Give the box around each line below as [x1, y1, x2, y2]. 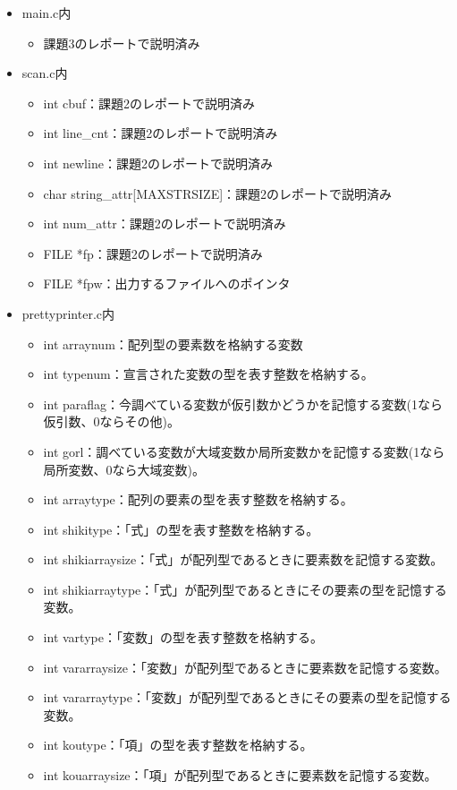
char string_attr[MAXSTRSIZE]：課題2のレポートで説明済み [43, 184, 393, 202]
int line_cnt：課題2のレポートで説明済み [43, 124, 278, 142]
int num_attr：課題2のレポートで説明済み [43, 214, 286, 233]
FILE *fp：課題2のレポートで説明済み [43, 244, 263, 262]
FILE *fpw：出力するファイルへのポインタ [43, 274, 291, 293]
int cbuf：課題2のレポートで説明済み [43, 93, 256, 112]
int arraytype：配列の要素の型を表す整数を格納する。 [43, 490, 353, 509]
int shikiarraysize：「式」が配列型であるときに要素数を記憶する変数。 [43, 550, 444, 569]
